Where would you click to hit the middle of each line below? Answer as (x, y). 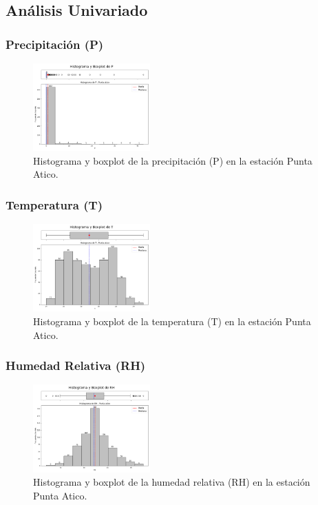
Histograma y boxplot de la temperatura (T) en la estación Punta (172, 321)
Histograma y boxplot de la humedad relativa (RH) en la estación (172, 482)
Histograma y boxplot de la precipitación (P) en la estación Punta (173, 160)
